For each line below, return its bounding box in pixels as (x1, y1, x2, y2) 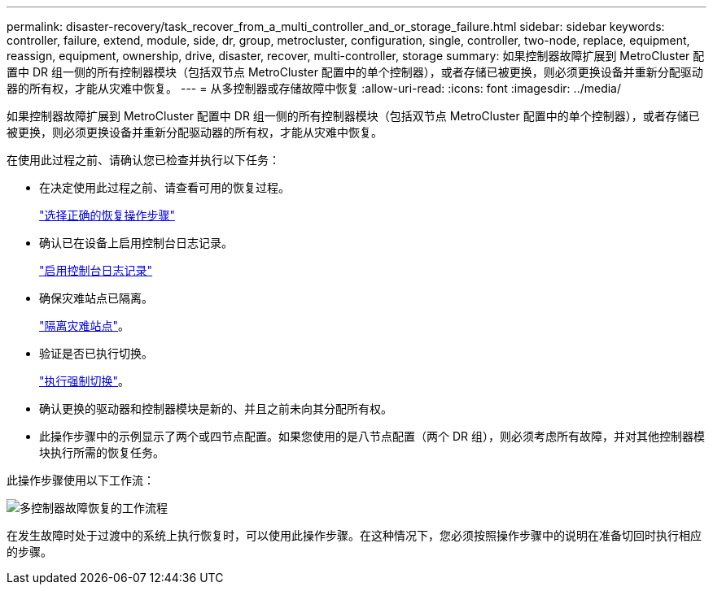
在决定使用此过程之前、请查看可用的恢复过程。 (39, 180, 290, 194)
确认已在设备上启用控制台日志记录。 (39, 236, 233, 250)
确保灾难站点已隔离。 (39, 291, 153, 305)
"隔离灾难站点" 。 (39, 319, 130, 332)
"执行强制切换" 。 (39, 374, 130, 388)
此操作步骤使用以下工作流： (7, 473, 155, 487)
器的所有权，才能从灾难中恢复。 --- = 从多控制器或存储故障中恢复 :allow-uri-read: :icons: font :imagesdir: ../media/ (7, 81, 622, 95)
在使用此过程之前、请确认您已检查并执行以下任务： (7, 153, 280, 167)
